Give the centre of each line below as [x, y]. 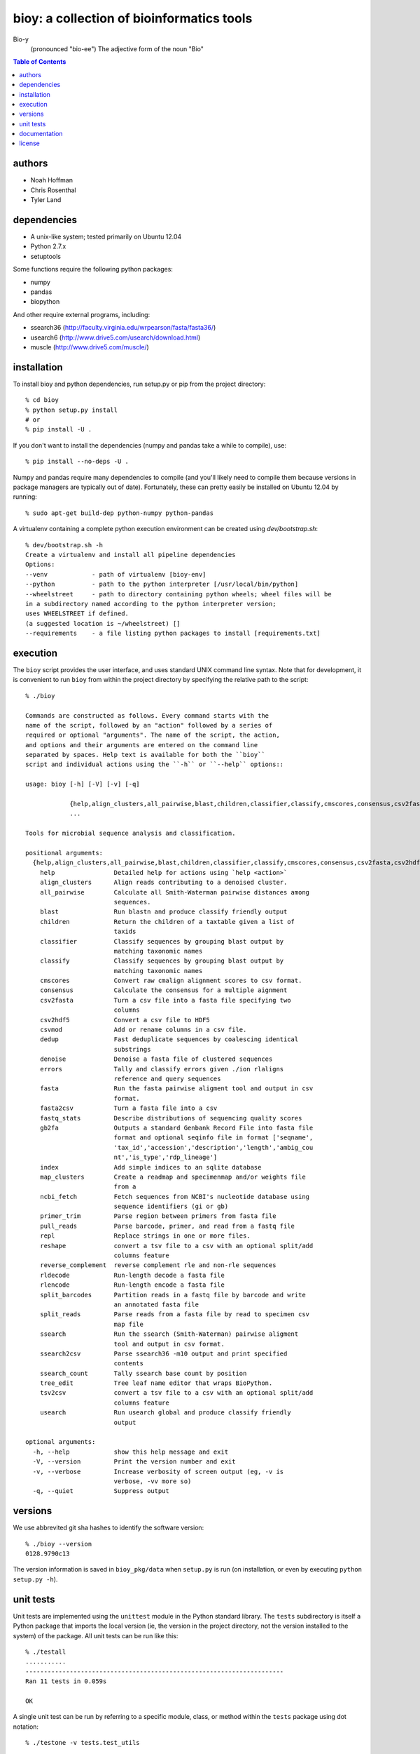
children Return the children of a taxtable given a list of [167, 922]
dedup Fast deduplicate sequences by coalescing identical [169, 1039]
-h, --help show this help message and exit [131, 1452]
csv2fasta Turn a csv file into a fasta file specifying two [165, 1000]
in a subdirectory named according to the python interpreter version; [151, 604]
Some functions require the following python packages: [93, 269]
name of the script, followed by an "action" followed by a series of [149, 725]
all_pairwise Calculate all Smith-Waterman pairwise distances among [175, 892]
